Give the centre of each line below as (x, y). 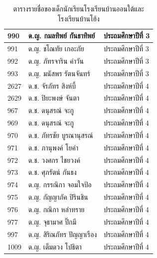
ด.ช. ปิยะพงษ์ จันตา (54, 98)
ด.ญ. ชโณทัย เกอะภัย (56, 49)
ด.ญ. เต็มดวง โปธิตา (55, 246)
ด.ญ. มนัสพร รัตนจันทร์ (59, 73)
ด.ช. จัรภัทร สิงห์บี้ (52, 85)
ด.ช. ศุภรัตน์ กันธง (53, 172)
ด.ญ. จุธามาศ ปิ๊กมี (52, 221)
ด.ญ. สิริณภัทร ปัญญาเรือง (63, 234)
